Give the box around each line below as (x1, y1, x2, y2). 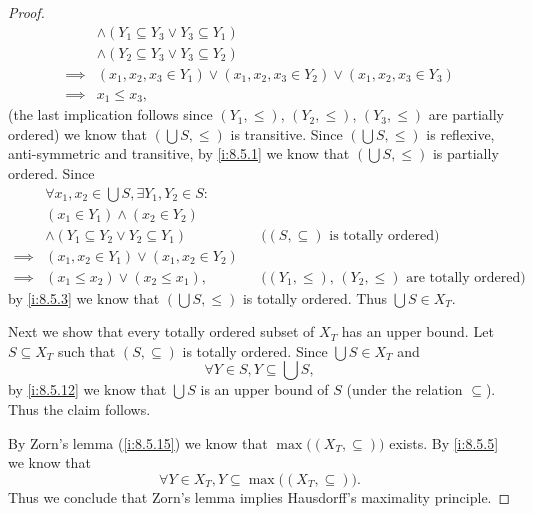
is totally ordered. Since (182, 340, 328, 361)
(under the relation (346, 379, 463, 400)
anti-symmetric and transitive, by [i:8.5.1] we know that (8, 143, 350, 164)
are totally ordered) (406, 270, 526, 285)
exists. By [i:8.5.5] (389, 432, 499, 453)
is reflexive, (426, 123, 495, 144)
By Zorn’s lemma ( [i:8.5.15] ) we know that (8, 432, 268, 453)
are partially (428, 104, 504, 125)
